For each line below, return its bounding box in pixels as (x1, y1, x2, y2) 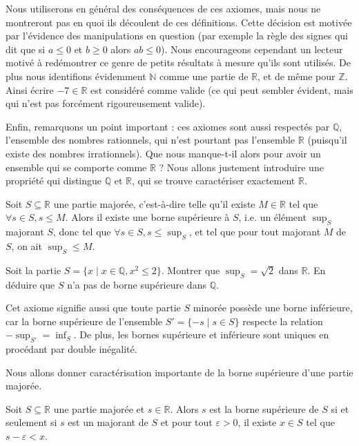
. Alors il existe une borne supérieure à (65, 210, 230, 224)
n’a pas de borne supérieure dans (67, 277, 206, 291)
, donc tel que (52, 224, 111, 239)
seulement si (6, 415, 57, 429)
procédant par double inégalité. (6, 342, 137, 356)
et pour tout (160, 415, 213, 429)
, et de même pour (258, 68, 336, 83)
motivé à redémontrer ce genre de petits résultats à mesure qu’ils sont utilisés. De (6, 55, 351, 70)
